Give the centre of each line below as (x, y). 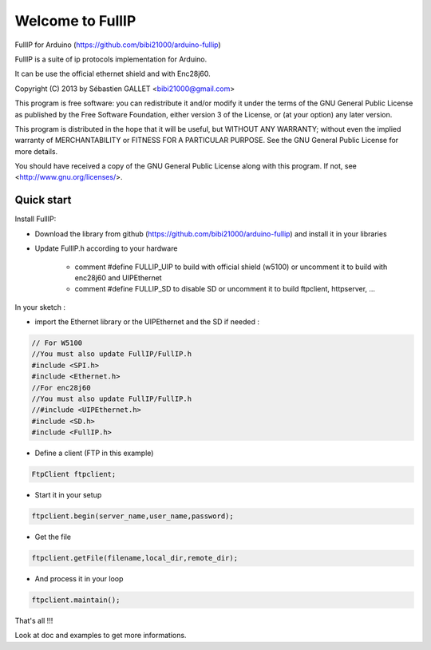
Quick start (43, 200)
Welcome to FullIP (75, 21)
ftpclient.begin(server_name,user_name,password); (133, 516)
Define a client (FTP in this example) (94, 453)
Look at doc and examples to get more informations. (101, 636)
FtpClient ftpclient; (74, 474)
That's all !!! (34, 621)
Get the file (53, 537)
